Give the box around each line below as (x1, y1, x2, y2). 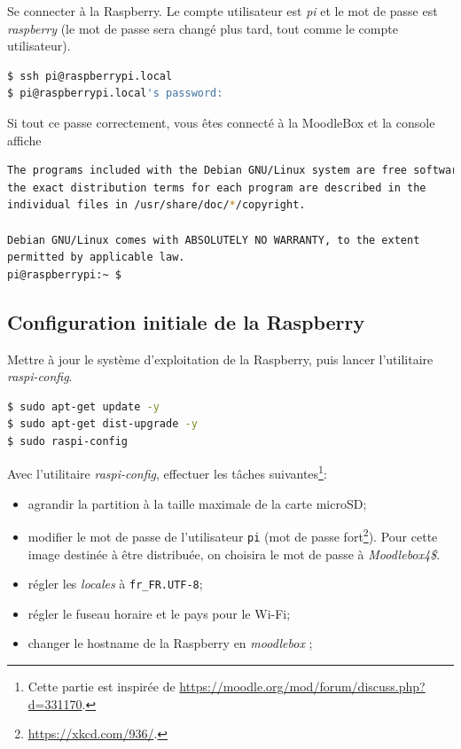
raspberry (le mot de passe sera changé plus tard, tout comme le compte (7, 19, 398, 37)
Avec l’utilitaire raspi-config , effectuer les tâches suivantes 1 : (7, 462, 327, 483)
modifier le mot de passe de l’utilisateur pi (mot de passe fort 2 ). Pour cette (27, 525, 438, 545)
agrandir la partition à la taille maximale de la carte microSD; (27, 494, 367, 512)
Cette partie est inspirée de (27, 677, 176, 696)
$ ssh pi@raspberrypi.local (7, 69, 173, 82)
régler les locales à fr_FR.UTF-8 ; (27, 574, 203, 593)
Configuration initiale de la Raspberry (7, 308, 365, 335)
